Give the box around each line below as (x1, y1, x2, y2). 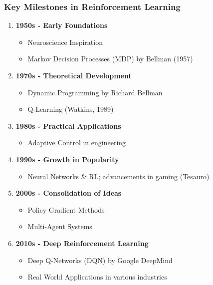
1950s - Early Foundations (15, 20, 108, 30)
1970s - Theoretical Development (15, 70, 132, 80)
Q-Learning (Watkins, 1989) (27, 104, 114, 114)
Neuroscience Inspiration (27, 36, 103, 47)
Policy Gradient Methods (27, 204, 105, 215)
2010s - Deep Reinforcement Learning (15, 238, 149, 248)
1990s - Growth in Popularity (15, 154, 119, 164)
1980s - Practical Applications (15, 120, 121, 131)
